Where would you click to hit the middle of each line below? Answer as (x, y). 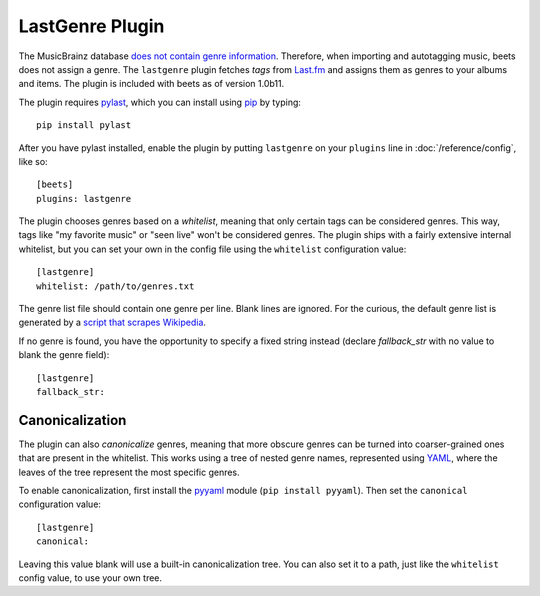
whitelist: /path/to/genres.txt (115, 286)
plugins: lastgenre (84, 198)
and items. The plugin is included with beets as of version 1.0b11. (151, 84)
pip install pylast (84, 125)
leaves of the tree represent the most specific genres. (129, 472)
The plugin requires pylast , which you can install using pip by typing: (160, 102)
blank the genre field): (64, 355)
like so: (33, 161)
